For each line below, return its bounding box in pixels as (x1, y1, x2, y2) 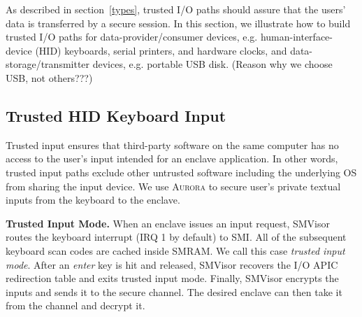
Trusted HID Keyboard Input (6, 104, 226, 126)
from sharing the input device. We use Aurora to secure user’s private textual (6, 178, 341, 193)
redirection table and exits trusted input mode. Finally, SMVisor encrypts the (6, 271, 339, 286)
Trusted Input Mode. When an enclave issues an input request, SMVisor (6, 216, 330, 230)
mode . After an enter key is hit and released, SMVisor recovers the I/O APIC (6, 257, 338, 272)
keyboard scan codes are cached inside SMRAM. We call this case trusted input (6, 243, 345, 258)
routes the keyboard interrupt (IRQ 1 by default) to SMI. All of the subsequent (6, 230, 347, 244)
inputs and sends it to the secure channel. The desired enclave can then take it (6, 284, 342, 299)
